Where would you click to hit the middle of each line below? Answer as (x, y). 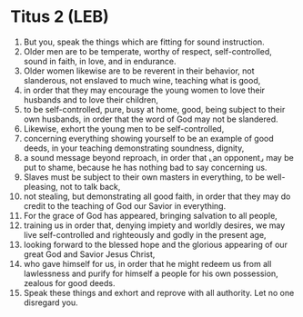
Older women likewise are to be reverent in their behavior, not (139, 71)
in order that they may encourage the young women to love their (144, 90)
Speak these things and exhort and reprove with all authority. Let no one (159, 292)
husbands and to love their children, (91, 99)
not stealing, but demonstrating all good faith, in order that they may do (157, 196)
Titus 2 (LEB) (60, 17)
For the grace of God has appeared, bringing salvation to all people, (151, 215)
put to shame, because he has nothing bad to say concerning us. (145, 167)
